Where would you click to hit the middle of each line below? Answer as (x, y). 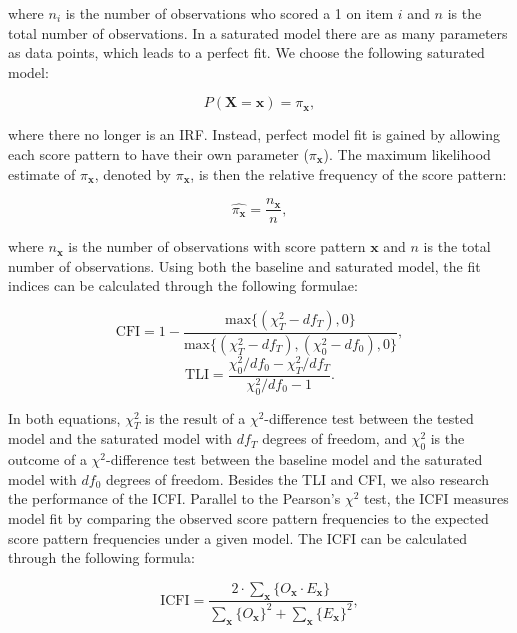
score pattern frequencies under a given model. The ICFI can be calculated (237, 537)
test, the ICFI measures (436, 498)
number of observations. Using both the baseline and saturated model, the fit (244, 265)
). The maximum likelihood (407, 153)
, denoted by (132, 173)
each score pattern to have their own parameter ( (158, 153)
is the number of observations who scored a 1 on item (229, 13)
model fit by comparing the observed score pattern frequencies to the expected (248, 517)
